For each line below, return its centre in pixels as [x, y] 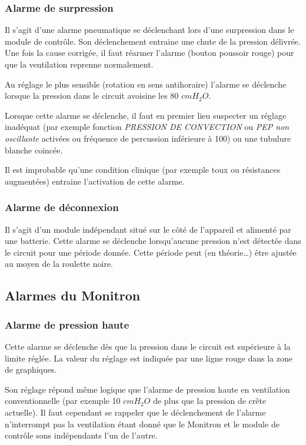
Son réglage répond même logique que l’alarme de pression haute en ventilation [147, 389]
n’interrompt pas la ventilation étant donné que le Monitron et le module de [142, 424]
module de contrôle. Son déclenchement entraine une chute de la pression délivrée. [153, 41]
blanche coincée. [34, 150]
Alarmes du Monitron [73, 295]
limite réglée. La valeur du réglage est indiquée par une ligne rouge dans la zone [149, 358]
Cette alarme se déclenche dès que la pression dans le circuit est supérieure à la [148, 346]
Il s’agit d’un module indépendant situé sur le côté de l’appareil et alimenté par [148, 229]
